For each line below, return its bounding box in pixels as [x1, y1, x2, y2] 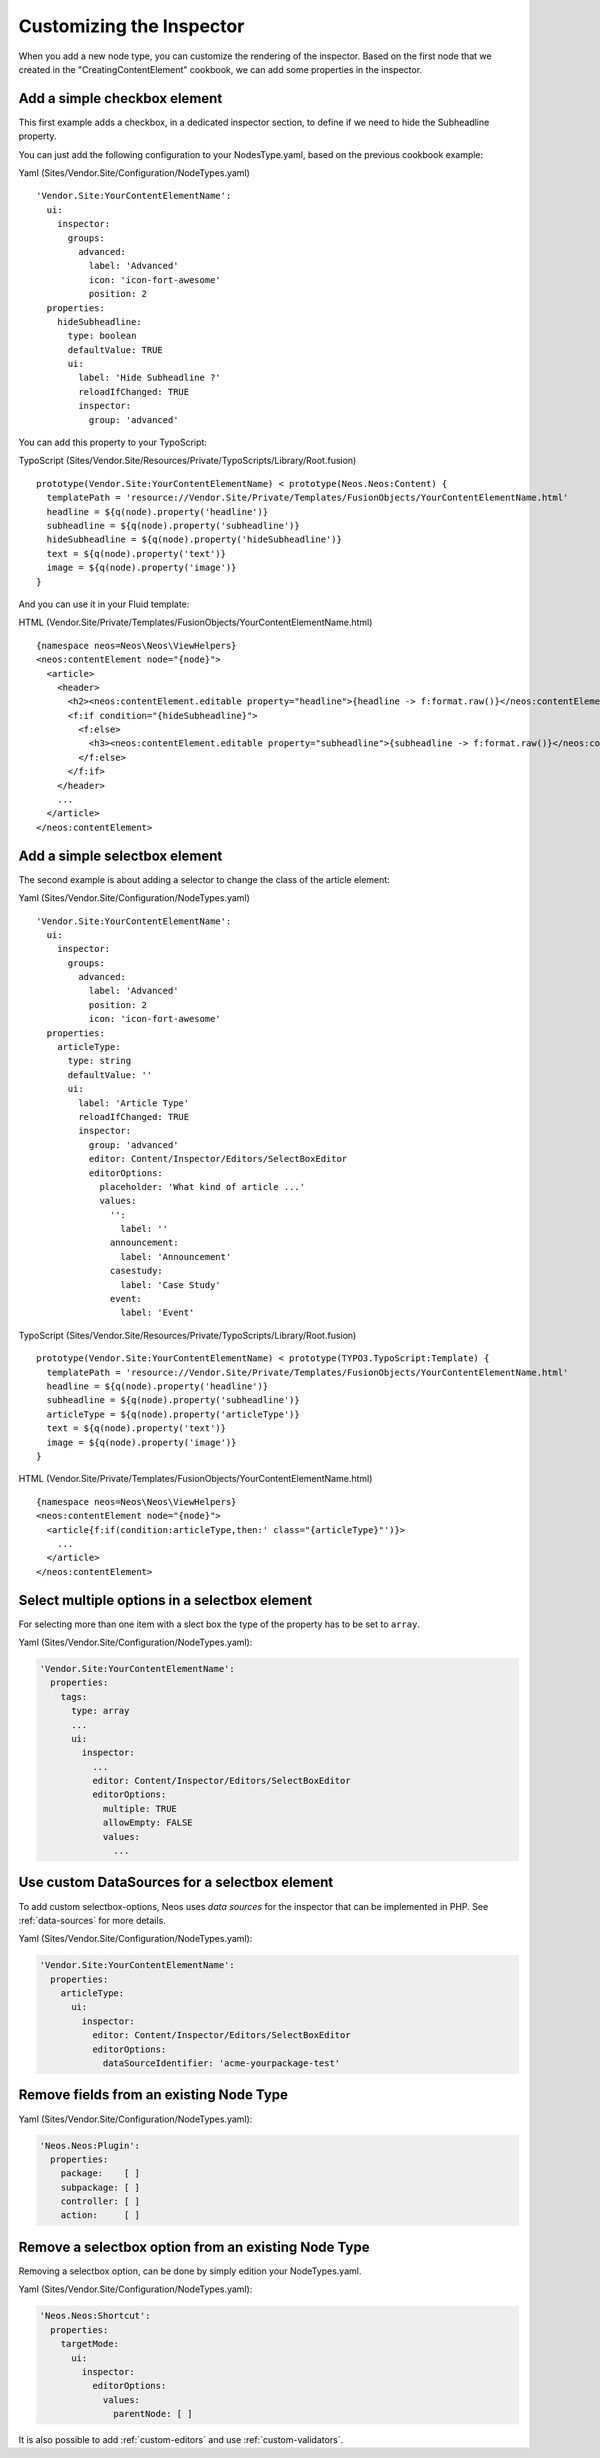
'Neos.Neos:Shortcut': [39, 2310, 151, 2322]
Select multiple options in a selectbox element [18, 1591, 313, 1609]
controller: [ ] [60, 2196, 140, 2207]
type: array [71, 1705, 130, 1717]
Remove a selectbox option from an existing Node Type [18, 2238, 370, 2255]
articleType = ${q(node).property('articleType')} [46, 1408, 300, 1420]
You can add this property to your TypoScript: [18, 436, 207, 449]
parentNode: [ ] [113, 2408, 194, 2420]
